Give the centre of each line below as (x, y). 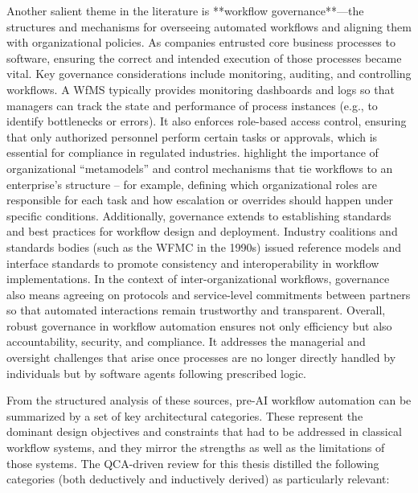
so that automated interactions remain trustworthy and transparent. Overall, (196, 310)
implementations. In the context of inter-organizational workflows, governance (198, 279)
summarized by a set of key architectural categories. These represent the (185, 415)
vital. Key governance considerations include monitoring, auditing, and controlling (209, 74)
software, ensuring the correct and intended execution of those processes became (204, 58)
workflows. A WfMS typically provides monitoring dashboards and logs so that (201, 89)
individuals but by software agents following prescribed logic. (157, 373)
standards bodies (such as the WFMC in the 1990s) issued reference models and (204, 246)
